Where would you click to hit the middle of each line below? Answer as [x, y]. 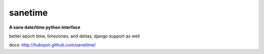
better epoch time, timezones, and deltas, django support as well [75, 36]
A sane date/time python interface [45, 27]
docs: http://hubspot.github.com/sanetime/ [53, 45]
